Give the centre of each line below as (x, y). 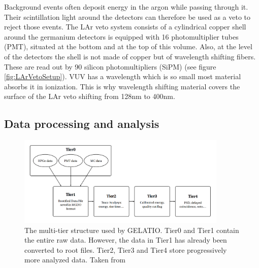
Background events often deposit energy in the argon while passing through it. (126, 7)
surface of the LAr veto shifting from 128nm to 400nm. (90, 96)
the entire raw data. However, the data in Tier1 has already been (126, 240)
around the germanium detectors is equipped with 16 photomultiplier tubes (121, 36)
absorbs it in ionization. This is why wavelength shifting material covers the (122, 86)
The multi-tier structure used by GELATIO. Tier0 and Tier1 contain (132, 230)
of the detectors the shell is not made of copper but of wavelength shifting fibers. (130, 56)
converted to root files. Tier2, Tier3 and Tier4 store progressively (126, 249)
